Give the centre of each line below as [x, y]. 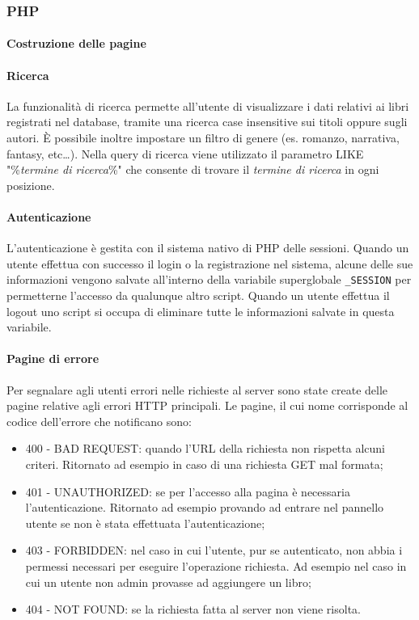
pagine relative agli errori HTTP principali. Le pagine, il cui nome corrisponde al [207, 405]
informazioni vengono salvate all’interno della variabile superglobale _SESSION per [209, 279]
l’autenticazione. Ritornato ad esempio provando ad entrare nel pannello [205, 507]
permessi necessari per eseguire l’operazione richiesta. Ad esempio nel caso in [216, 565]
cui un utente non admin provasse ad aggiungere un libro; [168, 582]
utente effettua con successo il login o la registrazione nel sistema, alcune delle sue [210, 263]
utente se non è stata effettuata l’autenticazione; [145, 523]
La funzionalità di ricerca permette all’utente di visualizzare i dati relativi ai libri [208, 105]
